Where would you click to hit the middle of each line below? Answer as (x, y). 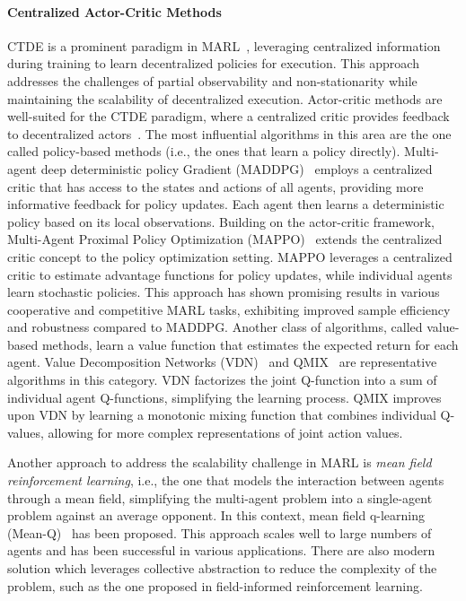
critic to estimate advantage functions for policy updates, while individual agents (230, 274)
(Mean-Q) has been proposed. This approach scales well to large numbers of (220, 532)
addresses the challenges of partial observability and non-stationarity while (212, 80)
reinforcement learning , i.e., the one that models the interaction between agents (226, 480)
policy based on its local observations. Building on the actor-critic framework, (221, 221)
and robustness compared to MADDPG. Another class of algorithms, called (215, 327)
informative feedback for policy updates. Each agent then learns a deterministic (226, 204)
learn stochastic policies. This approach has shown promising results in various (224, 292)
